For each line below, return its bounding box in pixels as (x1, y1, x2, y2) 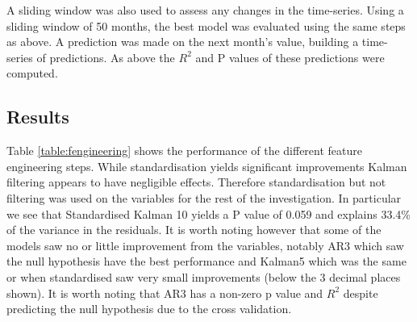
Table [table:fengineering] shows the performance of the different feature (6, 142, 362, 159)
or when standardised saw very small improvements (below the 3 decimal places (6, 268, 401, 285)
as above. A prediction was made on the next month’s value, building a (6, 33, 359, 50)
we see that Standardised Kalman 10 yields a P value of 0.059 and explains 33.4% (6, 205, 411, 222)
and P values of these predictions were (195, 48, 385, 65)
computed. (6, 65, 58, 82)
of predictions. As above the (36, 48, 175, 65)
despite (343, 284, 378, 301)
